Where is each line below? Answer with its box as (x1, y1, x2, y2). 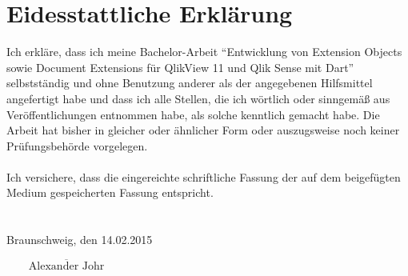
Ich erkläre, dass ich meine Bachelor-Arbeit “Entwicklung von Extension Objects (6, 43, 402, 60)
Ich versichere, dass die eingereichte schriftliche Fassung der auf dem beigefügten (6, 168, 401, 185)
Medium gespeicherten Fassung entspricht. (6, 184, 214, 201)
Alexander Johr (28, 261, 105, 273)
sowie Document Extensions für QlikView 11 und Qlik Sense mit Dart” (6, 58, 354, 75)
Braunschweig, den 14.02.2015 (6, 231, 153, 248)
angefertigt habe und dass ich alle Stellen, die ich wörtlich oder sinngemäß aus (6, 90, 390, 106)
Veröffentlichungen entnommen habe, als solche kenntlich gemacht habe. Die (6, 106, 380, 122)
